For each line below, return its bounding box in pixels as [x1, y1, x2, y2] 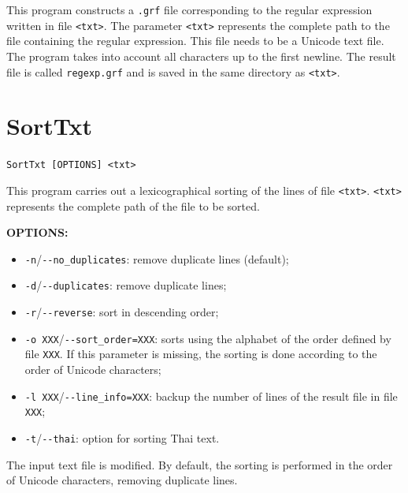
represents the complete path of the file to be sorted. [6, 197, 260, 214]
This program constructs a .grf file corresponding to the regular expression [6, 2, 373, 17]
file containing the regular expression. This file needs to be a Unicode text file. [6, 32, 384, 49]
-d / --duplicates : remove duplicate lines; [24, 277, 227, 293]
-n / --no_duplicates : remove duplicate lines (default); [24, 250, 289, 267]
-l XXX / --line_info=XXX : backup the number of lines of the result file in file [24, 387, 398, 404]
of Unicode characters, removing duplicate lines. [6, 472, 238, 488]
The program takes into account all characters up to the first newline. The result [6, 47, 396, 64]
